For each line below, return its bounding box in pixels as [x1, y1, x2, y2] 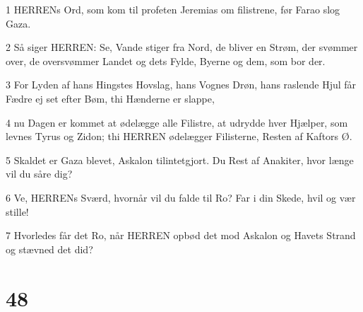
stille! [6, 204, 29, 219]
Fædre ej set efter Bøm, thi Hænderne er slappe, [6, 91, 215, 105]
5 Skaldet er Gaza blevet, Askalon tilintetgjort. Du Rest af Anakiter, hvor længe [6, 152, 354, 167]
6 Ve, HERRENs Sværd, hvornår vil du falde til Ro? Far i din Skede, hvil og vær [6, 190, 356, 204]
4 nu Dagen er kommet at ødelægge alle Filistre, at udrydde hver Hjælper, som [6, 115, 348, 129]
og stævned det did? [6, 241, 93, 256]
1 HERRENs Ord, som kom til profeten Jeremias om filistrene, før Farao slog [6, 2, 340, 16]
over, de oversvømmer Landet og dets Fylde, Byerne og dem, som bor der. [6, 53, 326, 68]
